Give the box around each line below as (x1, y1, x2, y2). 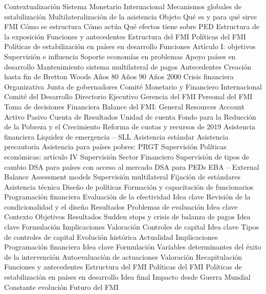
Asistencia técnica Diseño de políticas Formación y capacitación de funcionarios (4, 181, 254, 192)
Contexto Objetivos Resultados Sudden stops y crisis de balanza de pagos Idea (4, 211, 251, 222)
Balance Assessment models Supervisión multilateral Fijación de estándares (4, 171, 240, 182)
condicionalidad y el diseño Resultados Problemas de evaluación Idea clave (4, 201, 238, 212)
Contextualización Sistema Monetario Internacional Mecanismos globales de (4, 1, 241, 11)
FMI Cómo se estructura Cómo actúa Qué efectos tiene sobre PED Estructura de (4, 21, 259, 32)
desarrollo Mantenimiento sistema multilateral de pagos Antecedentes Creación (4, 61, 252, 72)
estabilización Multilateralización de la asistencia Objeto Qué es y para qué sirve (4, 11, 257, 21)
